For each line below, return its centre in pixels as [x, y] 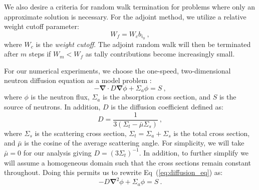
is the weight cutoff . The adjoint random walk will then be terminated [143, 44]
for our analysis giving [57, 152]
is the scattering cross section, [81, 133]
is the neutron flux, [60, 97]
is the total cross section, [212, 133]
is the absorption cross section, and [157, 97]
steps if [40, 54]
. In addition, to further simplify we [194, 152]
